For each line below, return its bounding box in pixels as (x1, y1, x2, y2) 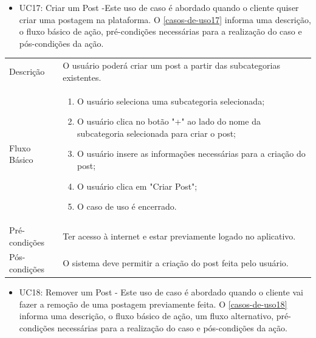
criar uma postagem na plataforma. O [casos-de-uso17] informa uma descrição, (19, 13, 311, 26)
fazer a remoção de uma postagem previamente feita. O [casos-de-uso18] (19, 297, 287, 310)
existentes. (63, 71, 101, 83)
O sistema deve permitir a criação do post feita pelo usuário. (63, 257, 289, 269)
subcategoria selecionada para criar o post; (77, 126, 236, 139)
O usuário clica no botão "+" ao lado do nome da (77, 115, 261, 128)
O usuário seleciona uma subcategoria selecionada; (77, 94, 265, 107)
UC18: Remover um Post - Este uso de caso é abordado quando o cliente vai (19, 286, 303, 298)
